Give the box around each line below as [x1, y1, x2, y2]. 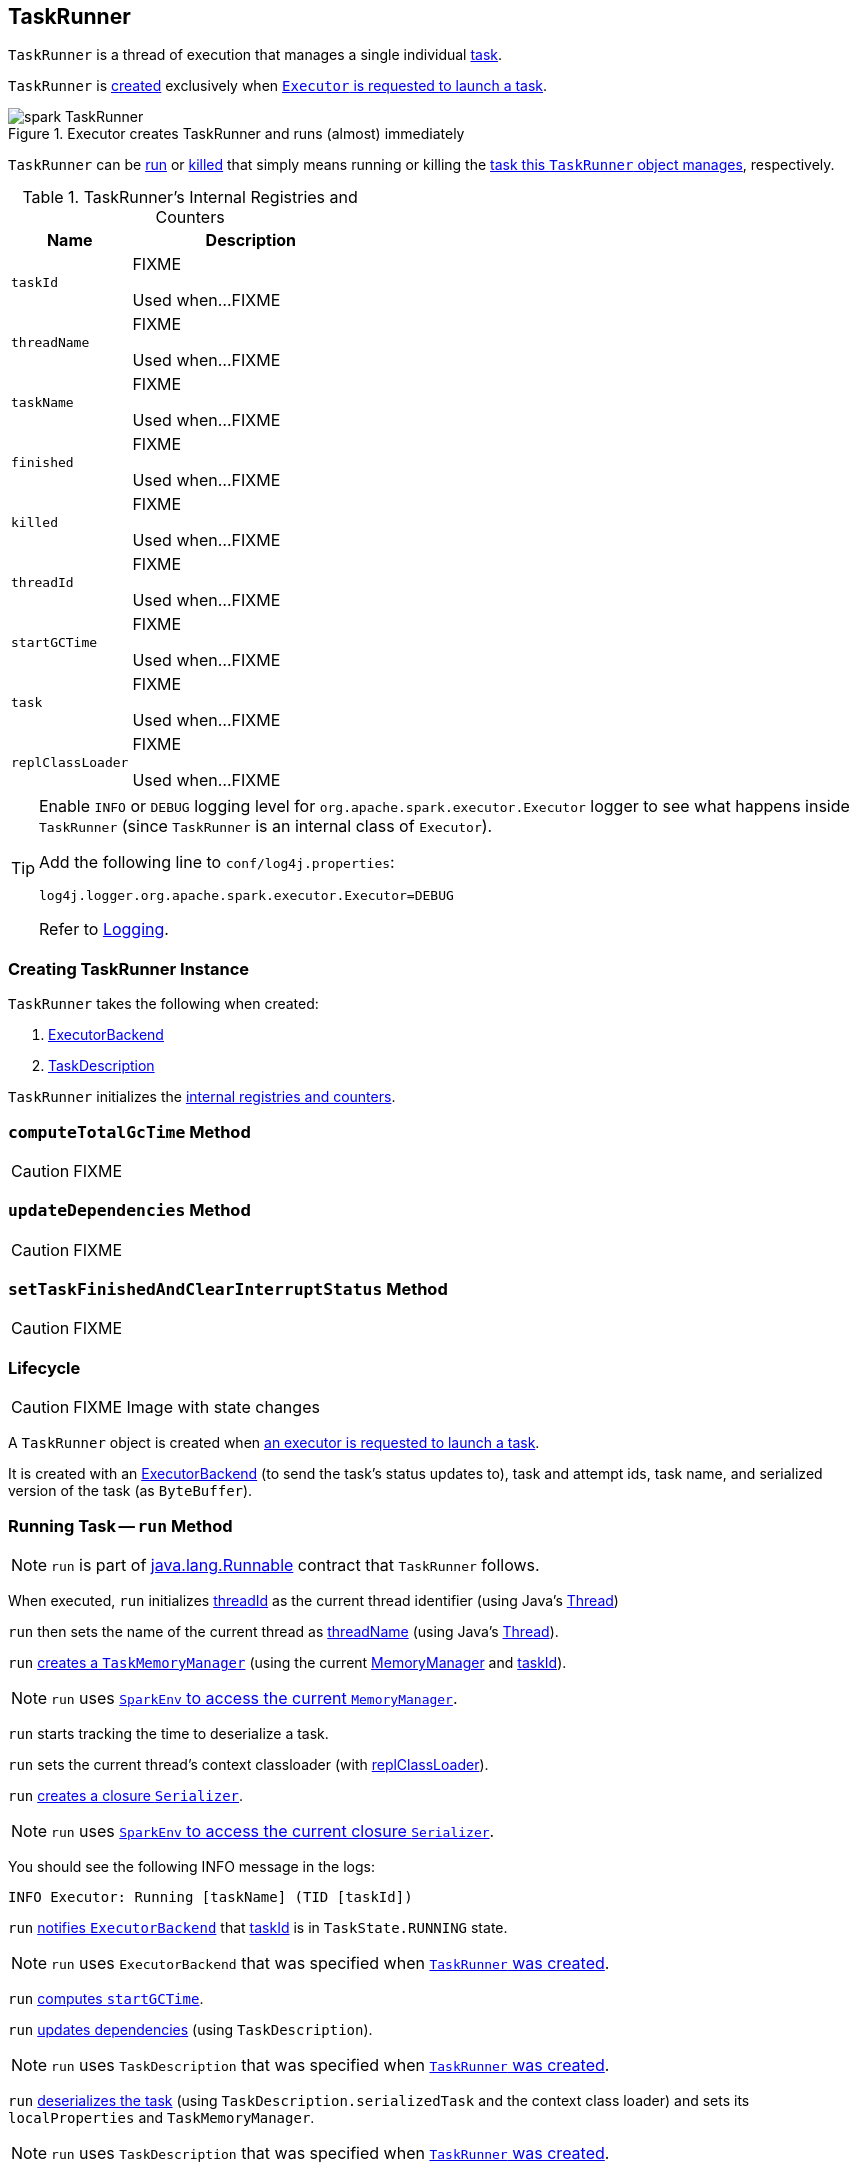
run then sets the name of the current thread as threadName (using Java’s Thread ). [8, 1622, 559, 1640]
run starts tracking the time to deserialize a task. [8, 1724, 329, 1742]
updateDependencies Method [8, 1200, 251, 1221]
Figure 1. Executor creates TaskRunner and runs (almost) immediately [8, 125, 465, 143]
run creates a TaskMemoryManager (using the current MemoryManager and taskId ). [8, 1653, 567, 1671]
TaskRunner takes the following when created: [8, 995, 319, 1013]
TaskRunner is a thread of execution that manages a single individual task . [8, 46, 503, 64]
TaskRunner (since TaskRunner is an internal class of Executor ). [39, 816, 493, 837]
